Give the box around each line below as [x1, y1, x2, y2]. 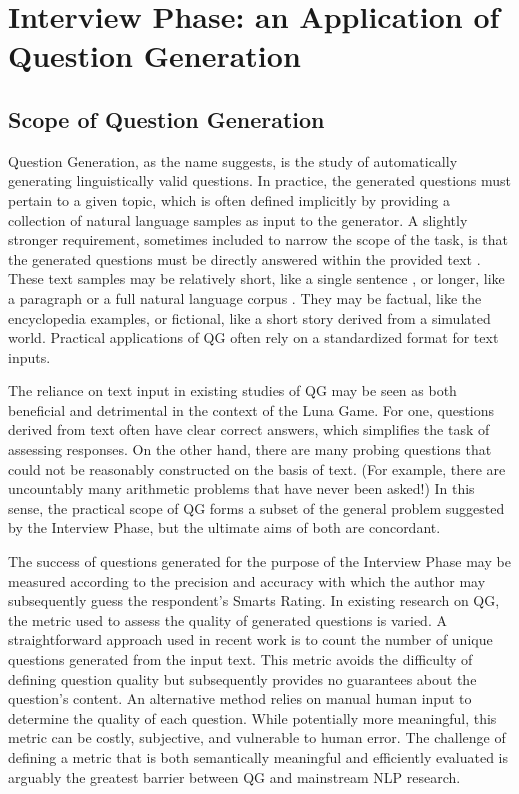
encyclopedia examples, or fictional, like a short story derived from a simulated [8, 307, 491, 328]
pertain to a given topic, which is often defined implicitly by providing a [8, 189, 450, 210]
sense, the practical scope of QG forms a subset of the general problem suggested [8, 497, 505, 518]
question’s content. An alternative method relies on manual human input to [8, 688, 472, 709]
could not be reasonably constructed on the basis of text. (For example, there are [8, 458, 506, 479]
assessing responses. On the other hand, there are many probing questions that [8, 439, 492, 460]
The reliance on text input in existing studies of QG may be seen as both [8, 380, 457, 401]
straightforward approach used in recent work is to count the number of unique [8, 629, 493, 650]
